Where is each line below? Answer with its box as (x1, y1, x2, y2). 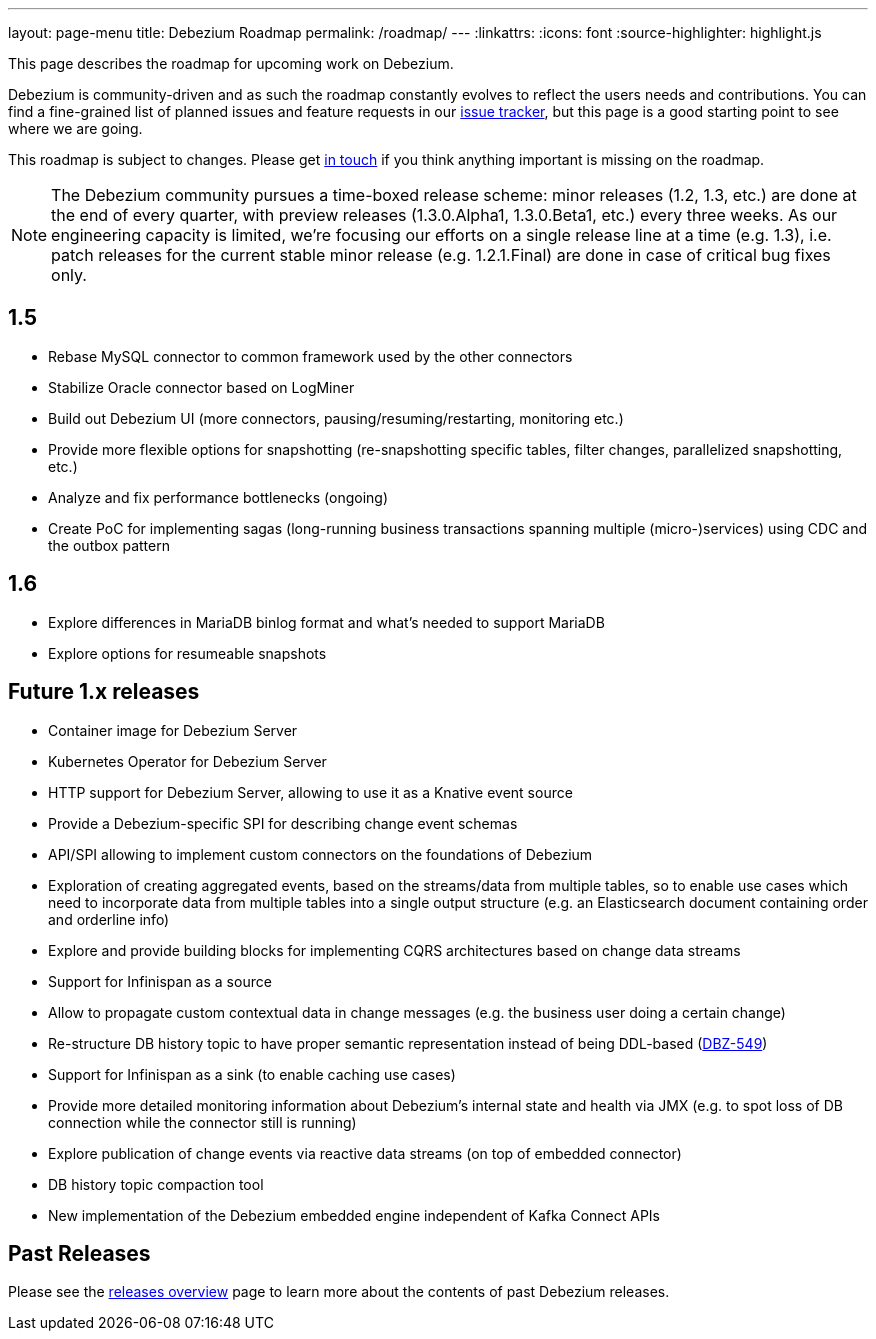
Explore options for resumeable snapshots (48, 644, 327, 662)
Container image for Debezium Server (48, 721, 298, 739)
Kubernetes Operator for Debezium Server (48, 752, 327, 770)
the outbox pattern (48, 536, 170, 554)
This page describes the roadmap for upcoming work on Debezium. (8, 55, 454, 72)
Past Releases (8, 1240, 151, 1266)
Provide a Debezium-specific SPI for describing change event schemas (48, 814, 518, 832)
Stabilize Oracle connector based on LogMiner (48, 378, 355, 396)
